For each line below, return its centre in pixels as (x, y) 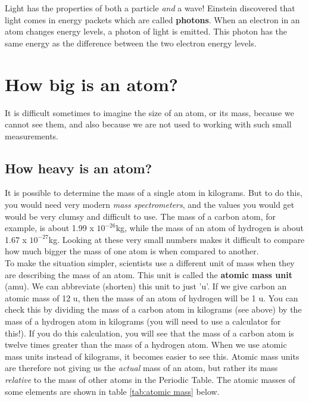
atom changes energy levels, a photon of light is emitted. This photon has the (146, 31)
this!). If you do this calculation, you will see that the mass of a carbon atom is (149, 333)
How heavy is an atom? (79, 168)
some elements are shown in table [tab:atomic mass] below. (112, 391)
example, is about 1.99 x (49, 228)
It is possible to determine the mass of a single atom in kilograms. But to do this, (154, 193)
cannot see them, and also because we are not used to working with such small (148, 124)
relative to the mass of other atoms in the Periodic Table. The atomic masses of (150, 379)
